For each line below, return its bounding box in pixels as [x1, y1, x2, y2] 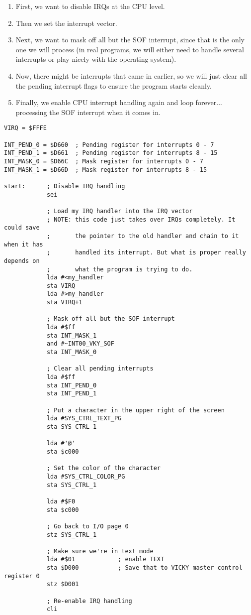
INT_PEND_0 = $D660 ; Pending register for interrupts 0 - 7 [4, 141, 214, 148]
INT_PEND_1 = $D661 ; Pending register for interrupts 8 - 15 [4, 149, 218, 157]
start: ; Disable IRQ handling [4, 182, 125, 190]
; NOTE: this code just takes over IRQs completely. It [46, 216, 236, 223]
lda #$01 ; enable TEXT [46, 556, 165, 563]
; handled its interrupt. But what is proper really [46, 249, 246, 256]
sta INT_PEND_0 [46, 381, 97, 389]
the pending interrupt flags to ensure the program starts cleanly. [15, 80, 212, 91]
